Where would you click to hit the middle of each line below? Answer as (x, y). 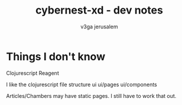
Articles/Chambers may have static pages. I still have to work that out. (91, 96)
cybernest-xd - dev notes (99, 10)
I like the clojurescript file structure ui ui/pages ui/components (82, 84)
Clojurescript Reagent (32, 73)
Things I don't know (56, 56)
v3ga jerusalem (99, 27)
